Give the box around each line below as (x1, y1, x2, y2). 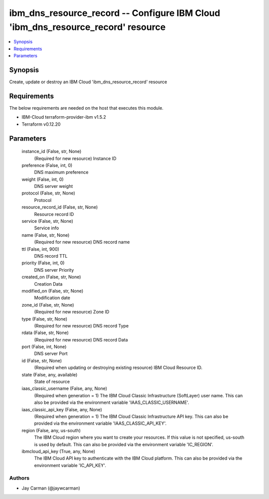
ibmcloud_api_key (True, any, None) (21, 448, 96, 454)
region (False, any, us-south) (21, 427, 81, 433)
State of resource (34, 379, 70, 385)
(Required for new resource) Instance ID (34, 155, 117, 162)
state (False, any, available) (21, 371, 78, 377)
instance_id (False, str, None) (21, 149, 82, 155)
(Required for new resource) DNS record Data (34, 336, 128, 342)
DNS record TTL (34, 253, 68, 259)
